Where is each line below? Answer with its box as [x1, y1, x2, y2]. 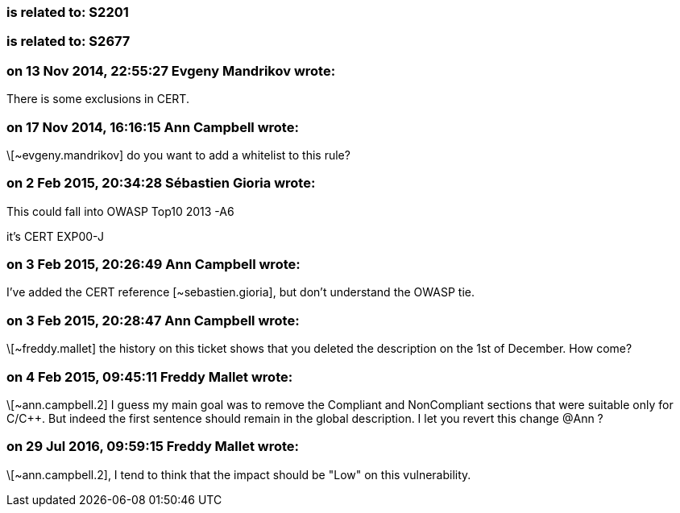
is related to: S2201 [6, 4, 129, 20]
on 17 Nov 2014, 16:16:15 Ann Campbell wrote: [6, 118, 299, 135]
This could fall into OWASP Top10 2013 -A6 [6, 204, 234, 218]
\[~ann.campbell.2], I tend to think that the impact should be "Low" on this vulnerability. [6, 467, 471, 482]
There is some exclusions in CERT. [6, 92, 189, 106]
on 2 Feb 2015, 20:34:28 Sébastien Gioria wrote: [6, 175, 316, 192]
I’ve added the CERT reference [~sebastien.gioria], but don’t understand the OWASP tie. [6, 285, 475, 300]
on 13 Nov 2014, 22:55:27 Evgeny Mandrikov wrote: [6, 62, 336, 79]
